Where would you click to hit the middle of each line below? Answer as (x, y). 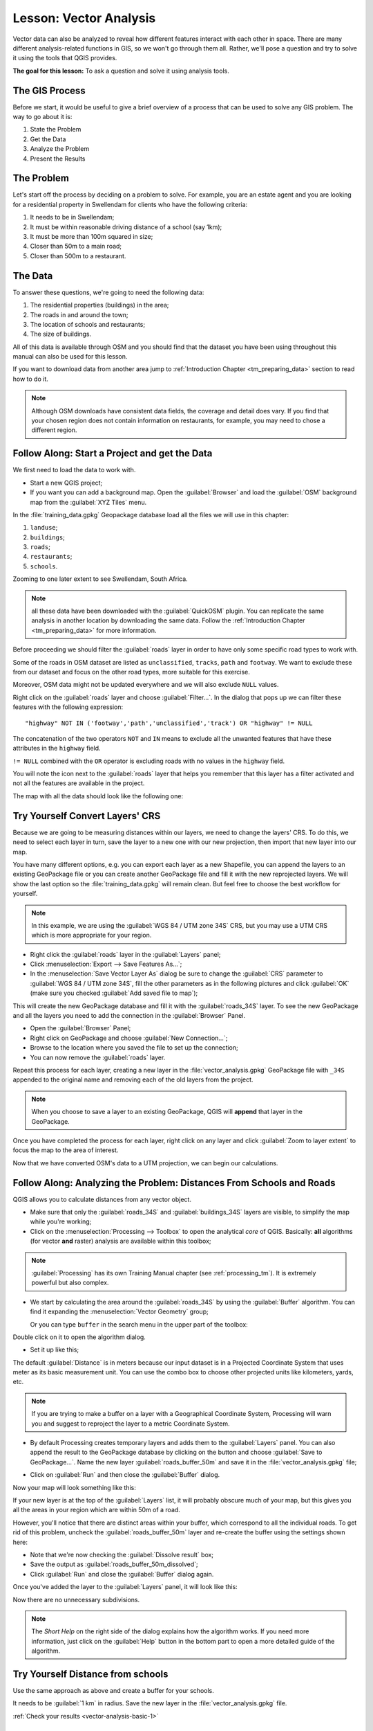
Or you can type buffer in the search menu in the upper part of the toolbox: (139, 1324)
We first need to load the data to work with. (74, 470)
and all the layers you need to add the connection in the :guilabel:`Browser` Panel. (129, 1016)
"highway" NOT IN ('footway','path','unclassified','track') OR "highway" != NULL (169, 723)
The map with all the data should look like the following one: (98, 796)
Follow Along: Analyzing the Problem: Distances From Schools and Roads (174, 1183)
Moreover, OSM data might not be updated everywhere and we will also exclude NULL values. (146, 685)
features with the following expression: (68, 707)
